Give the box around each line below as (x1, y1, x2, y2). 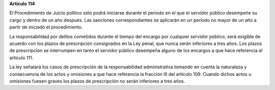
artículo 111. (9, 55, 34, 61)
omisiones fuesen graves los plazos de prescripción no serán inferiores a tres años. (9, 78, 185, 84)
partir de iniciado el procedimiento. (9, 24, 83, 30)
